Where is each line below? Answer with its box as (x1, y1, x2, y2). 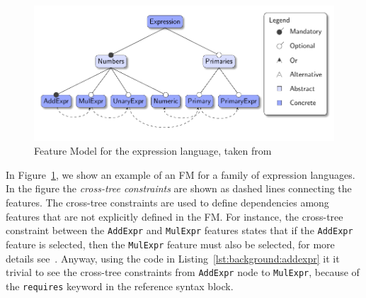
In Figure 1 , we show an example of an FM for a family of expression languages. (6, 167, 355, 182)
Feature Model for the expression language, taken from (34, 143, 272, 158)
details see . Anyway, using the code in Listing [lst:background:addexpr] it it (6, 250, 340, 265)
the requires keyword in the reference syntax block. (6, 278, 234, 293)
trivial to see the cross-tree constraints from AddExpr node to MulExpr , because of (6, 265, 360, 280)
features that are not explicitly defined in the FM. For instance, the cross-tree (6, 209, 343, 223)
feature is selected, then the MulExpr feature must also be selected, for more (6, 236, 335, 251)
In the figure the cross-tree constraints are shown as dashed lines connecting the (6, 181, 352, 196)
